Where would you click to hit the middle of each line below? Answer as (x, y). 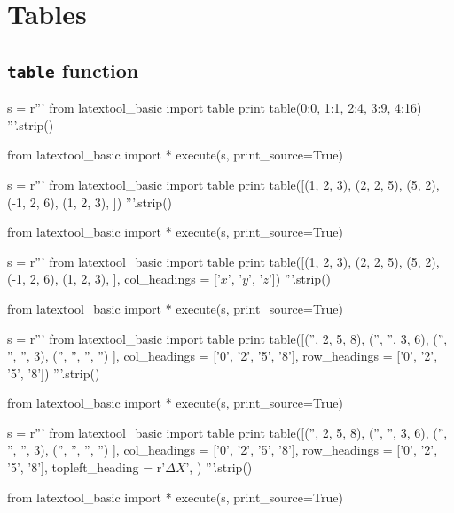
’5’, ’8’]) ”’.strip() (54, 373)
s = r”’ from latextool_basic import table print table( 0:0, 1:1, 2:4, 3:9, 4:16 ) (215, 108)
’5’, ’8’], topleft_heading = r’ (86, 467)
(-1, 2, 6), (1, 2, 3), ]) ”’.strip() (90, 202)
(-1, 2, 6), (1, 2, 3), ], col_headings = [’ (114, 279)
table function (73, 70)
